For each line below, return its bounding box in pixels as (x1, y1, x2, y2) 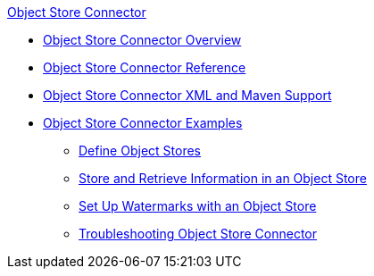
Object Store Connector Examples (43, 115, 243, 130)
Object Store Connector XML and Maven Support (43, 88, 332, 103)
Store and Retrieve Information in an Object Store (79, 171, 367, 186)
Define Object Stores (79, 143, 201, 158)
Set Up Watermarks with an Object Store (79, 198, 317, 213)
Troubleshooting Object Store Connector (79, 226, 318, 241)
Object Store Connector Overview (43, 32, 242, 47)
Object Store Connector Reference (43, 60, 246, 75)
